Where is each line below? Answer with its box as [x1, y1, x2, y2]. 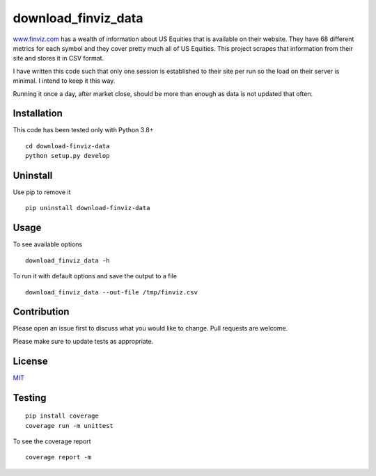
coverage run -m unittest [25, 422, 114, 429]
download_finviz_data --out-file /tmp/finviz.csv [25, 288, 198, 296]
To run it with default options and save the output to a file [13, 272, 178, 280]
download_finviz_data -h [25, 256, 110, 264]
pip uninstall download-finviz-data [25, 204, 150, 212]
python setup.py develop [25, 152, 110, 160]
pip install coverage [25, 412, 99, 420]
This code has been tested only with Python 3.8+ [13, 126, 154, 134]
